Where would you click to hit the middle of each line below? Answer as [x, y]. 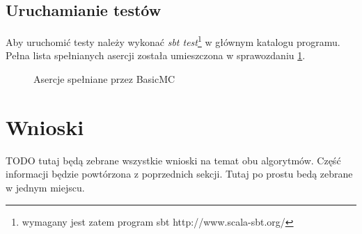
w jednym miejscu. [45, 187]
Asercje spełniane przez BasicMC [104, 79]
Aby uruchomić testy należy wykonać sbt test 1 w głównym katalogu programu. [173, 41]
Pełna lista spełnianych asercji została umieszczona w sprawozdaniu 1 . [156, 55]
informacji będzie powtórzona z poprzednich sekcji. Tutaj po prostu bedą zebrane [179, 174]
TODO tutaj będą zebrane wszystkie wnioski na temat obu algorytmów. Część [173, 160]
